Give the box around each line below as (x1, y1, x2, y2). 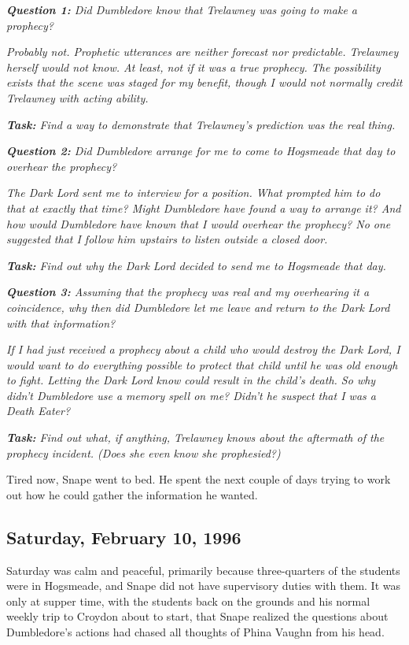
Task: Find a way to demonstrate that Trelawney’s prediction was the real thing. (6, 116, 396, 132)
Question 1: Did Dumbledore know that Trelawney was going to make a (6, 2, 358, 17)
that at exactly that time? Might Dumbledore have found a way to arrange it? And (6, 199, 401, 216)
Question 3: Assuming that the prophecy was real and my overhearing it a (6, 284, 370, 300)
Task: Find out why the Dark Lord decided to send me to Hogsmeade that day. (6, 257, 386, 273)
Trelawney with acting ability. (6, 89, 149, 106)
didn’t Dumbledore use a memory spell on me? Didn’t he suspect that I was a (6, 387, 376, 403)
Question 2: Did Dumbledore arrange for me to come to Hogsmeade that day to (6, 143, 396, 159)
